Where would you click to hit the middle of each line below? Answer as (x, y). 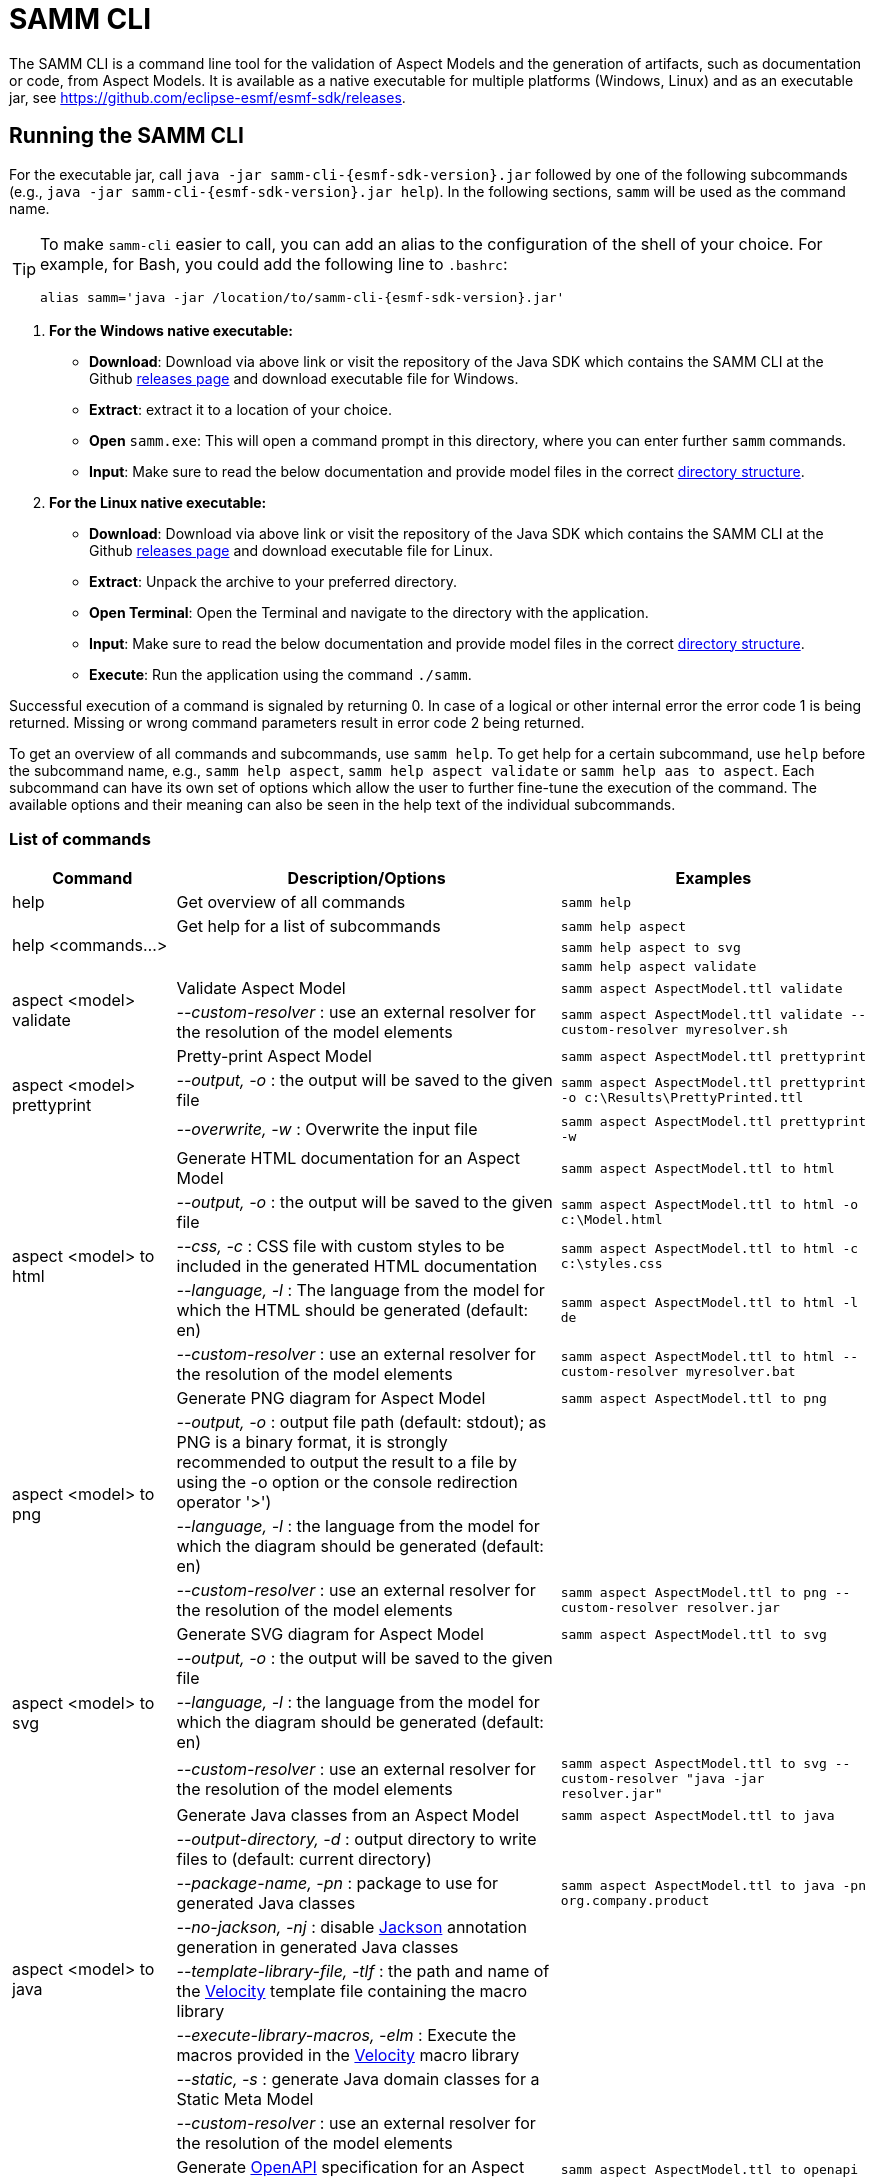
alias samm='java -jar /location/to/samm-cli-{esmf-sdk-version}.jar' (302, 297)
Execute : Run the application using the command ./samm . (280, 674)
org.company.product (635, 1901)
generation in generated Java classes (317, 1947)
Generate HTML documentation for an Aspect (348, 1158)
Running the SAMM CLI (126, 136)
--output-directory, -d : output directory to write (356, 1839)
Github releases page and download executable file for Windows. (304, 378)
